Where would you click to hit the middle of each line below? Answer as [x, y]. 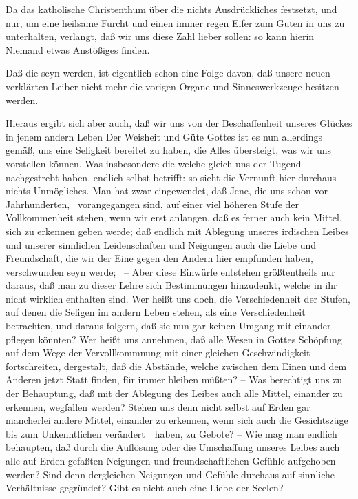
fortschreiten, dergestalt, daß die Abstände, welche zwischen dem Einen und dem [176, 366]
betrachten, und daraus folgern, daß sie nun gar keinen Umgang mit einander [168, 326]
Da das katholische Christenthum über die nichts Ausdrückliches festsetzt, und [171, 9]
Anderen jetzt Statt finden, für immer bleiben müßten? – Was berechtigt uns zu [174, 379]
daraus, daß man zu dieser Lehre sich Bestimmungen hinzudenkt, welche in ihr [171, 285]
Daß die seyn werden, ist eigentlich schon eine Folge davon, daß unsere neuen [168, 73]
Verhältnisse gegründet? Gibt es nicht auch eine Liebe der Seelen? [145, 488]
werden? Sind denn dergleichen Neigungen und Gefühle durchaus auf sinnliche [170, 474]
